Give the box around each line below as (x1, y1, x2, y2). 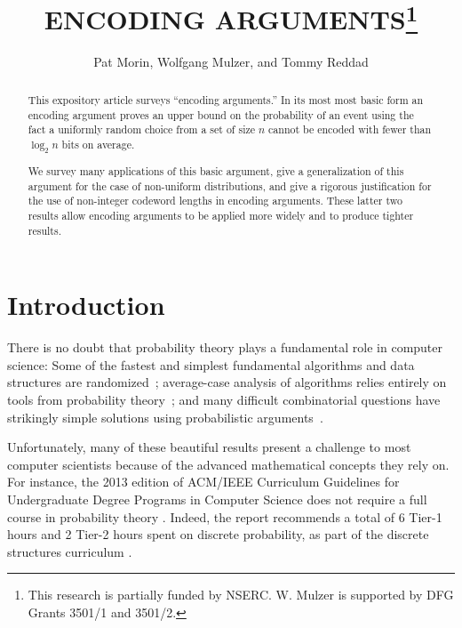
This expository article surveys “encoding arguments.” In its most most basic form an (28, 92, 424, 107)
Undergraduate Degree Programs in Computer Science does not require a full (7, 490, 427, 509)
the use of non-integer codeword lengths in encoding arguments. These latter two (28, 193, 402, 208)
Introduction (7, 286, 165, 323)
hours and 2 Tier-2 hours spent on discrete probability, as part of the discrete (7, 525, 429, 543)
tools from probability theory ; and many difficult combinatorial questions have (7, 390, 441, 409)
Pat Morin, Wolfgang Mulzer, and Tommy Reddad (93, 52, 369, 71)
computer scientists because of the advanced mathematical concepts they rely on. (7, 455, 450, 473)
